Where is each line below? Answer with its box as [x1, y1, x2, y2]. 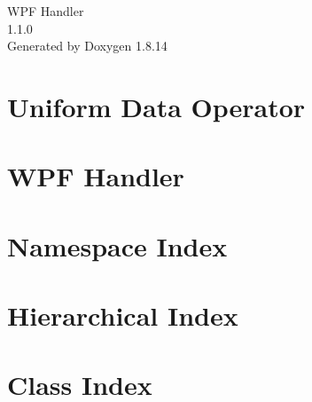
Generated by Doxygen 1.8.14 [7, 36, 168, 55]
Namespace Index [7, 227, 228, 264]
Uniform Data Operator [7, 88, 306, 124]
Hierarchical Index [7, 297, 238, 334]
